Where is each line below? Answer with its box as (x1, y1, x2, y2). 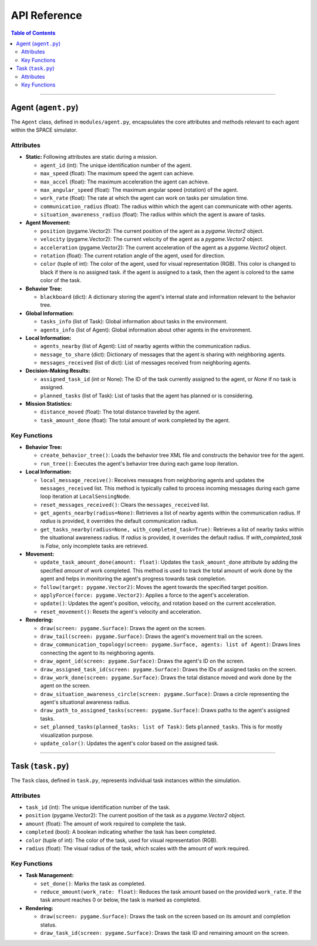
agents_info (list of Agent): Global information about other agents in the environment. (40, 326, 252, 333)
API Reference (11, 9, 82, 22)
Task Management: (25, 872, 74, 879)
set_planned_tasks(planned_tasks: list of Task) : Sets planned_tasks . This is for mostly (40, 723, 283, 730)
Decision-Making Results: (25, 367, 90, 375)
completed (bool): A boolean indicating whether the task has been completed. (25, 828, 217, 835)
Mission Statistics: (25, 400, 72, 407)
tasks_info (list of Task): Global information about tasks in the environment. (40, 318, 228, 325)
